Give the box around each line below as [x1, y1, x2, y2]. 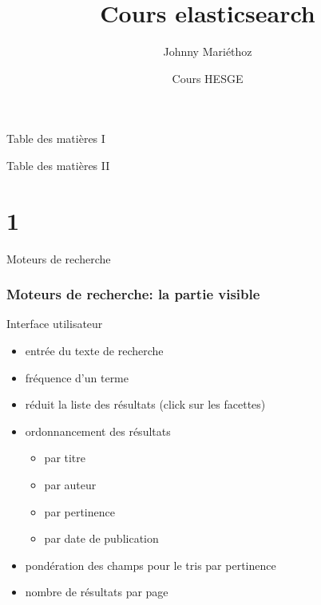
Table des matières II [6, 156, 110, 173]
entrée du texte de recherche [25, 342, 164, 359]
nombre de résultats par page [25, 583, 168, 600]
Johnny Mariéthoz [163, 43, 252, 60]
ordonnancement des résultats [25, 422, 171, 439]
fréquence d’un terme [25, 369, 129, 386]
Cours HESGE [172, 69, 244, 86]
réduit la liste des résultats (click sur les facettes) [25, 396, 266, 413]
